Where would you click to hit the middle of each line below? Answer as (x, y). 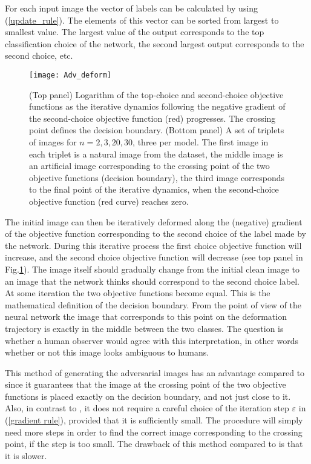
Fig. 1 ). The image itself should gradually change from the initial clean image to (152, 269)
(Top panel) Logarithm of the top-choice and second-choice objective (156, 94)
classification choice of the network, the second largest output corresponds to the (155, 43)
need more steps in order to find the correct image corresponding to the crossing (154, 432)
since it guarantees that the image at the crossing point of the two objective (146, 384)
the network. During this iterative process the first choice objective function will (153, 245)
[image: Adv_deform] (70, 75)
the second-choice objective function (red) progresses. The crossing (152, 118)
